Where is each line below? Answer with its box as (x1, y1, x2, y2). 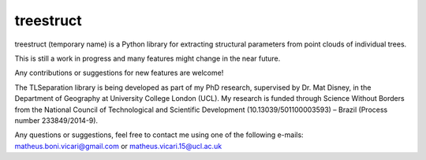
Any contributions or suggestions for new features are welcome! (14, 68, 224, 78)
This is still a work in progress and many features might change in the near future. (14, 54, 281, 63)
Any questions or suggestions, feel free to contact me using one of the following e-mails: (14, 130, 304, 140)
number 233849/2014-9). (14, 115, 99, 125)
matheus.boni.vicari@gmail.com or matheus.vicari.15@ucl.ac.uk (14, 141, 222, 151)
